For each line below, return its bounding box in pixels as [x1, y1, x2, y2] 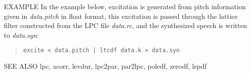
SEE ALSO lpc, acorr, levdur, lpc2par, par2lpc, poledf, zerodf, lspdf [4, 61, 207, 71]
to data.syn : [4, 30, 39, 40]
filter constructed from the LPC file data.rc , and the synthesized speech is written [4, 20, 247, 30]
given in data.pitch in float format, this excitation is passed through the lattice [4, 11, 238, 21]
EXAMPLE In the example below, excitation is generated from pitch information [4, 1, 246, 11]
